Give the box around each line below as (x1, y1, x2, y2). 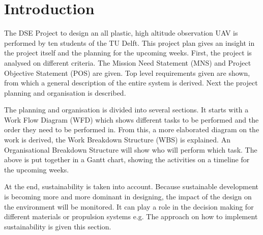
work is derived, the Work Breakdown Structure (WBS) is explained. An (4, 134, 230, 145)
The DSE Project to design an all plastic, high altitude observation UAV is (4, 27, 238, 38)
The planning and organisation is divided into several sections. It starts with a (4, 104, 249, 115)
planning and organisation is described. (4, 87, 126, 98)
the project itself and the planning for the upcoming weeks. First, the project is (4, 47, 252, 58)
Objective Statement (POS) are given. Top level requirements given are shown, (4, 67, 250, 78)
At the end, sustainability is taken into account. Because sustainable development (4, 181, 258, 192)
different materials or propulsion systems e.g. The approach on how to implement (4, 211, 258, 222)
